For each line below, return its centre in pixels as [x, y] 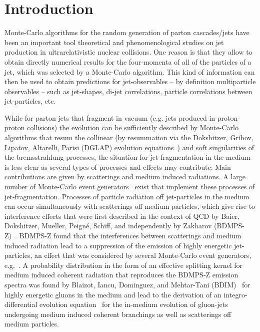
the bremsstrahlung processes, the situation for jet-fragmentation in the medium [127, 157]
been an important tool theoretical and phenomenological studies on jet [114, 42]
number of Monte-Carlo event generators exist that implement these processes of [130, 187]
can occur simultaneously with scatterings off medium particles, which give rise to [130, 206]
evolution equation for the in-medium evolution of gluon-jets [134, 304]
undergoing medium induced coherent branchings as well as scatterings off [118, 314]
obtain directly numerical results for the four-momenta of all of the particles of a [128, 61]
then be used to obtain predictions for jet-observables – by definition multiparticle [130, 81]
